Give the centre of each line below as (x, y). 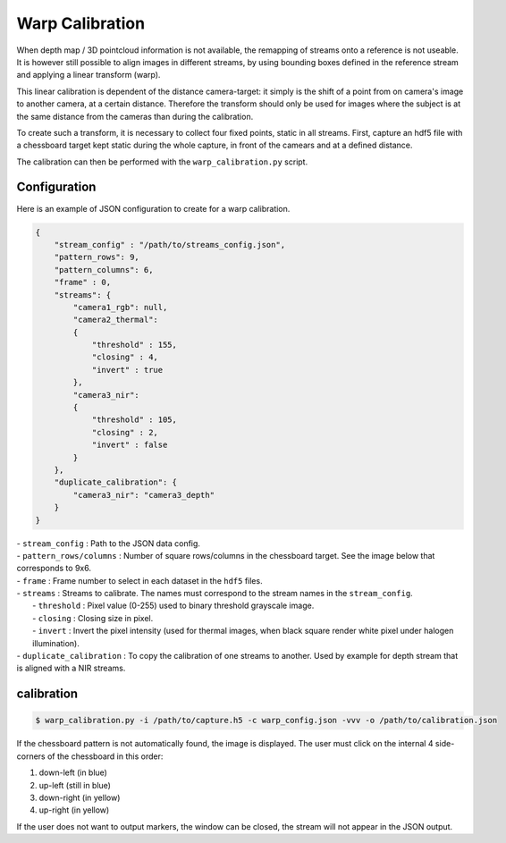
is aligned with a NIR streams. (71, 668)
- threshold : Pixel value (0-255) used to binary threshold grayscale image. (173, 606)
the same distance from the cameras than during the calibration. (135, 116)
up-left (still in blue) (75, 785)
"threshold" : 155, (135, 345)
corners (31, 756)
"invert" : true (127, 370)
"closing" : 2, (125, 432)
